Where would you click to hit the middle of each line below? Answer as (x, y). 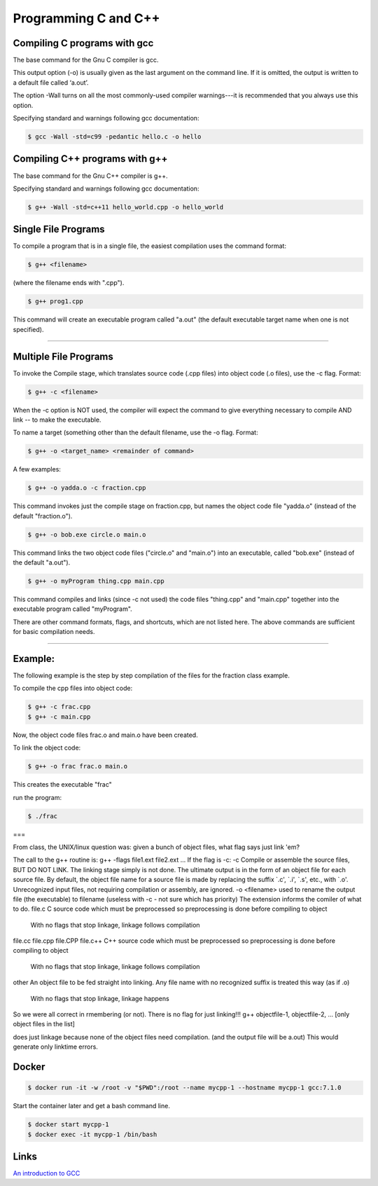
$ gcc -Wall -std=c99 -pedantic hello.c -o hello (114, 137)
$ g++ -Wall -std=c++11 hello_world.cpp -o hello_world (126, 207)
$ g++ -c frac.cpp (59, 707)
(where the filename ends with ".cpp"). (69, 283)
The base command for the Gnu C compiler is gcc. (86, 60)
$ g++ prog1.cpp (56, 302)
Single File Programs (59, 229)
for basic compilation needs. (54, 632)
